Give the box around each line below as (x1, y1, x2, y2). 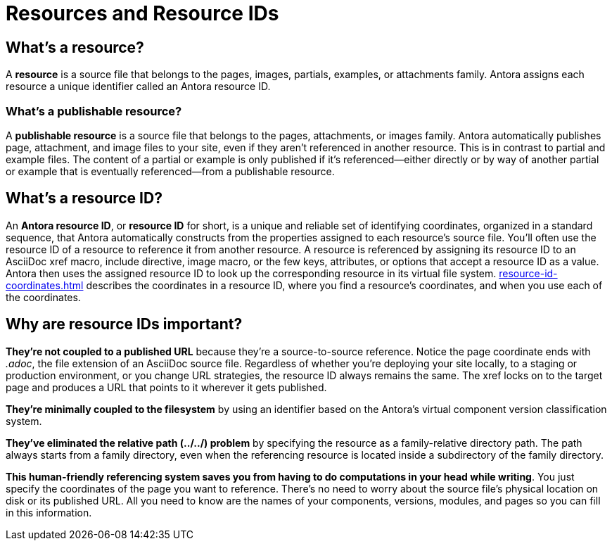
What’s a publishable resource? (6, 103, 182, 118)
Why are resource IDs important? (6, 315, 243, 334)
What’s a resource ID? (6, 189, 162, 208)
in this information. (6, 506, 92, 519)
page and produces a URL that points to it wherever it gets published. (6, 381, 327, 393)
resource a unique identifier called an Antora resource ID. (6, 80, 271, 93)
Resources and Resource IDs (6, 1, 279, 25)
